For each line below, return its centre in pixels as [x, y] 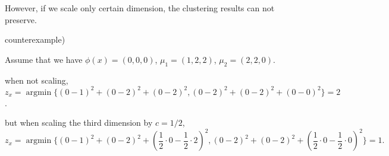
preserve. [21, 19]
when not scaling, [37, 80]
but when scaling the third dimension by [79, 122]
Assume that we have [44, 59]
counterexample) [35, 39]
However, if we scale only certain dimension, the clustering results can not [140, 8]
